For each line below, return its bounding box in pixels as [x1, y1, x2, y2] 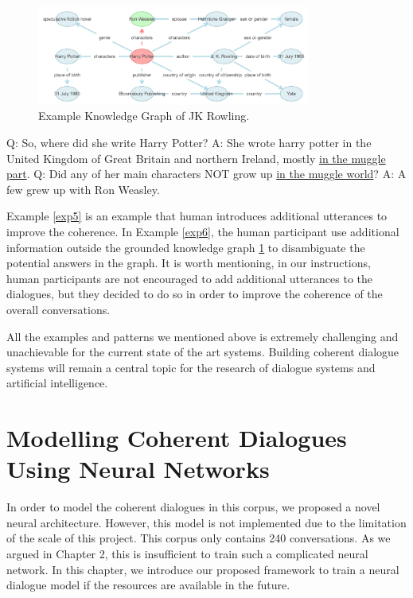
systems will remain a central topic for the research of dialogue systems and [6, 359, 376, 375]
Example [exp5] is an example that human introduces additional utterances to [6, 208, 388, 224]
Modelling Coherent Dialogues [6, 421, 347, 454]
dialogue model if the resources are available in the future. [6, 577, 290, 593]
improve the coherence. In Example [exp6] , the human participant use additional [6, 223, 399, 240]
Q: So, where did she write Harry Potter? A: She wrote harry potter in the [6, 134, 372, 151]
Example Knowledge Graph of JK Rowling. [38, 107, 250, 124]
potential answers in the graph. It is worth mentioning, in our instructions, [6, 254, 371, 271]
